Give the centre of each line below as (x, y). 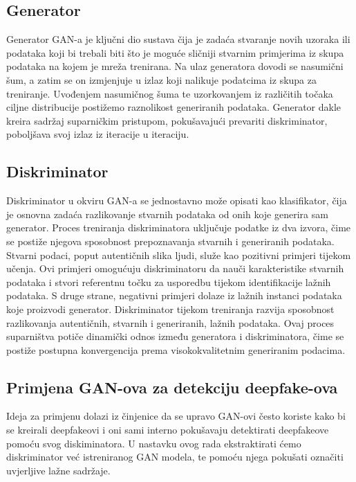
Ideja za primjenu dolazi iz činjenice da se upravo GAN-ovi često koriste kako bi (176, 416)
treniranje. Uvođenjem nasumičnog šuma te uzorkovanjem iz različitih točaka (170, 93)
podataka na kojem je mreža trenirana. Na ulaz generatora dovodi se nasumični (175, 66)
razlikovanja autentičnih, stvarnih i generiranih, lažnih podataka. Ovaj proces (170, 322)
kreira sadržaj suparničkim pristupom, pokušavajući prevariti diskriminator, (167, 120)
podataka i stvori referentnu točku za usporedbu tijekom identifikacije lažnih (169, 282)
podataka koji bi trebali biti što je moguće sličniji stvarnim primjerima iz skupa (175, 52)
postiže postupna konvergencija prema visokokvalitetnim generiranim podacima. (176, 349)
